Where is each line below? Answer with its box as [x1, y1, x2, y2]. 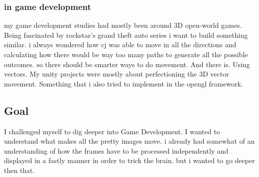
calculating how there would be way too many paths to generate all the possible [4, 49, 248, 59]
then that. [4, 165, 35, 175]
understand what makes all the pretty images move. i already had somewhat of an [4, 136, 255, 146]
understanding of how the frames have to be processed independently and [4, 145, 229, 156]
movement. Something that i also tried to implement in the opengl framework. [4, 78, 243, 88]
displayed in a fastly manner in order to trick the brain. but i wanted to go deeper [4, 155, 255, 166]
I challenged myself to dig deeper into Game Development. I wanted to [4, 126, 220, 136]
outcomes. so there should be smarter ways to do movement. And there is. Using [4, 59, 250, 69]
